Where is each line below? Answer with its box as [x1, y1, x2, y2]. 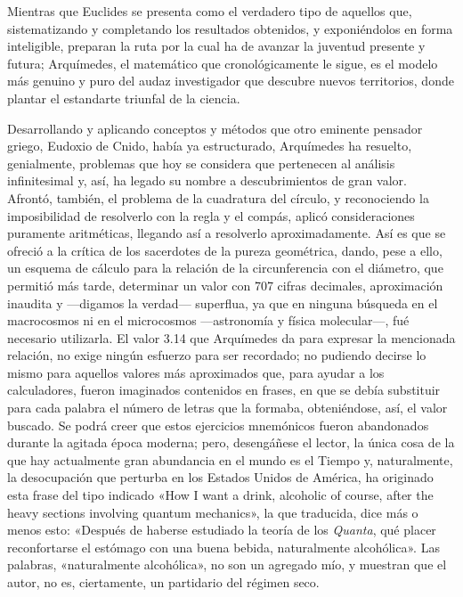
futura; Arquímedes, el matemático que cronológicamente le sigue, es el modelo [7, 53, 438, 72]
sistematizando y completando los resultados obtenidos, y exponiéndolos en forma [7, 19, 453, 37]
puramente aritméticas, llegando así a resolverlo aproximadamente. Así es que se [7, 224, 446, 242]
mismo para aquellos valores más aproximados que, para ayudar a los [7, 363, 385, 381]
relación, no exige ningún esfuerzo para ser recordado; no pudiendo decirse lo [7, 346, 426, 364]
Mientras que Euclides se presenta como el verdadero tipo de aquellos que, [7, 2, 412, 20]
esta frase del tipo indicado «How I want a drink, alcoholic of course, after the [7, 486, 434, 504]
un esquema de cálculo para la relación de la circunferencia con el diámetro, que [7, 258, 443, 277]
